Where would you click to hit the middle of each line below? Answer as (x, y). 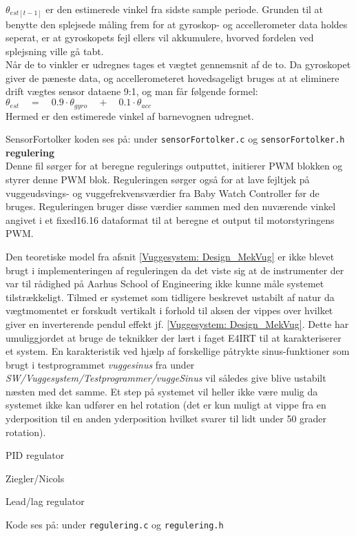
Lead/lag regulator (45, 501)
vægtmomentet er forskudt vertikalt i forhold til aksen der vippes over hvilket (169, 310)
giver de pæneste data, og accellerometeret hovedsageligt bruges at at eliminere (172, 78)
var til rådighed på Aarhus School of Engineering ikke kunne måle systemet (165, 284)
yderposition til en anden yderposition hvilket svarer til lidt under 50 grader (166, 419)
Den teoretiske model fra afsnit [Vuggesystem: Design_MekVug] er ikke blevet (170, 256)
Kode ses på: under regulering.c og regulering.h (115, 525)
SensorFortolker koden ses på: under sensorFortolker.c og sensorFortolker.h (175, 139)
